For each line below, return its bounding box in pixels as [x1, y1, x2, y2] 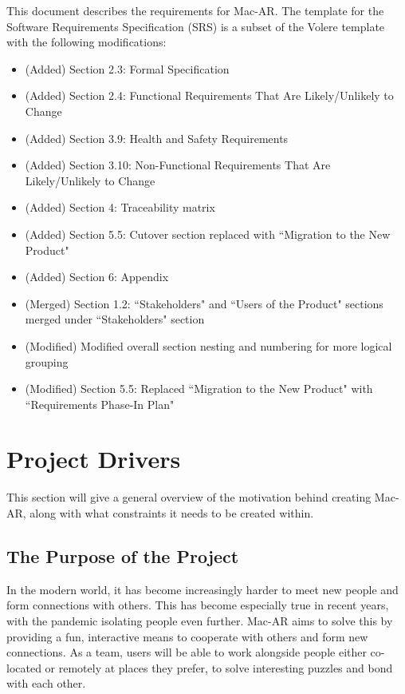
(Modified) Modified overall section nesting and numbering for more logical [25, 337, 392, 354]
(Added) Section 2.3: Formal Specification [25, 60, 230, 77]
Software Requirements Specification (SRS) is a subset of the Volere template [6, 18, 385, 34]
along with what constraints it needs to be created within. [29, 505, 314, 521]
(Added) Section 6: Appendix [25, 268, 169, 285]
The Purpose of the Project [6, 543, 239, 568]
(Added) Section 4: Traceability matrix [25, 199, 215, 216]
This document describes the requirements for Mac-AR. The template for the [6, 2, 384, 18]
